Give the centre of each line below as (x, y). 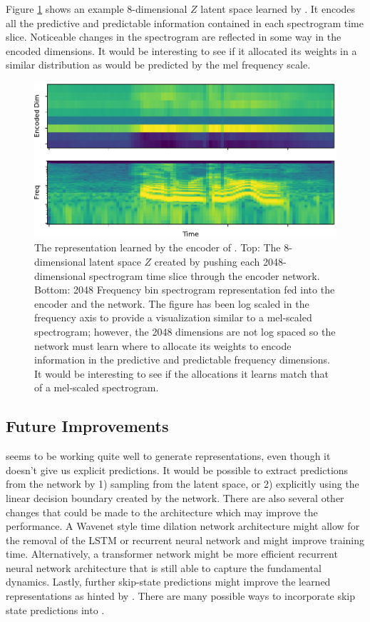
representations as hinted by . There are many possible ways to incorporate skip (180, 596)
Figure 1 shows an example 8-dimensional (97, 9)
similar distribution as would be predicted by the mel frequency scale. (158, 65)
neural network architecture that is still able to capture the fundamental (164, 567)
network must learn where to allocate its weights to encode (163, 345)
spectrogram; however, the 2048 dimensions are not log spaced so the (185, 331)
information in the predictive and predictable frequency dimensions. (182, 360)
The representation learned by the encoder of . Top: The (158, 247)
